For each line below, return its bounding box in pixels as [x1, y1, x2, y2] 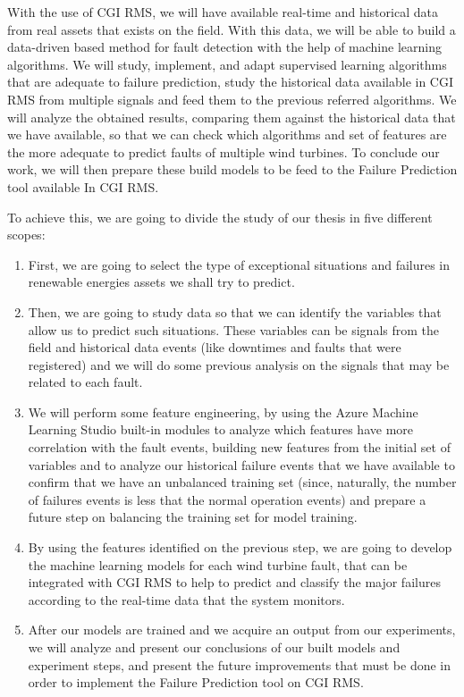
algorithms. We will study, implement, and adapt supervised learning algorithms [7, 55, 447, 73]
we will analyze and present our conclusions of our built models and [28, 638, 401, 656]
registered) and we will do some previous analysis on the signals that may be [28, 355, 450, 374]
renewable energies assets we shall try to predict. [28, 273, 295, 291]
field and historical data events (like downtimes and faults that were [28, 338, 401, 357]
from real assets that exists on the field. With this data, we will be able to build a [7, 20, 456, 38]
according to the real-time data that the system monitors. [28, 590, 345, 609]
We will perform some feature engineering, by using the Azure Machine [28, 402, 418, 421]
